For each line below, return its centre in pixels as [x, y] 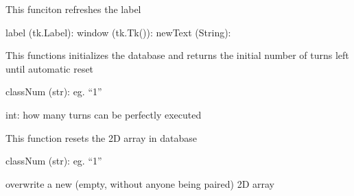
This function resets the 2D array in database [102, 137]
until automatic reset [50, 68]
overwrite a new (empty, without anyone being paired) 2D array [140, 183]
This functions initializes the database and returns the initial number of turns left [177, 55]
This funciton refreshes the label [73, 9]
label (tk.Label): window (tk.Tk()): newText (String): [118, 32]
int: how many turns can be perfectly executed [104, 114]
